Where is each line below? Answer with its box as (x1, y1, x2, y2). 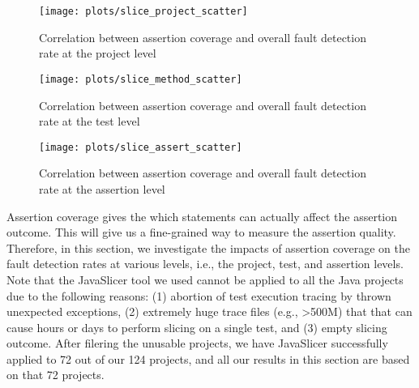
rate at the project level (39, 45, 156, 62)
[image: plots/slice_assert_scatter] (39, 141, 242, 153)
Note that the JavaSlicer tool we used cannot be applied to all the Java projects (6, 271, 404, 288)
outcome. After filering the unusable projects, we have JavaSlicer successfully (6, 335, 388, 352)
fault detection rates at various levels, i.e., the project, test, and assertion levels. (6, 255, 404, 272)
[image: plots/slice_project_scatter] (39, 6, 248, 17)
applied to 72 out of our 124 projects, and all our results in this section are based (6, 350, 410, 367)
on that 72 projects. (6, 366, 105, 383)
